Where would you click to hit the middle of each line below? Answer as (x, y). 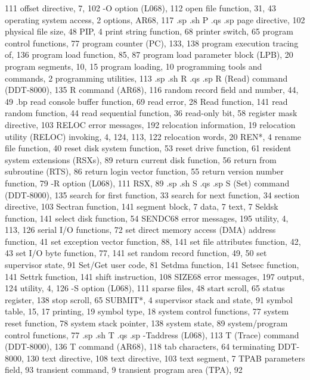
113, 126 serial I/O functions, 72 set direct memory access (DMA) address (140, 230)
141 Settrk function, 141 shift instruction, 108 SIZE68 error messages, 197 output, (155, 276)
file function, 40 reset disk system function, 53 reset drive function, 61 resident (148, 148)
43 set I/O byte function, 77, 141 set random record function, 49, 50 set (136, 253)
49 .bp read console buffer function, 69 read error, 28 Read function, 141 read (146, 101)
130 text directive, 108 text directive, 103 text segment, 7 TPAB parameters (166, 358)
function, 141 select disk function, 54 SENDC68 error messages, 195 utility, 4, (147, 218)
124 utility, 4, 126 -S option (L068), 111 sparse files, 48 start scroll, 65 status (145, 288)
